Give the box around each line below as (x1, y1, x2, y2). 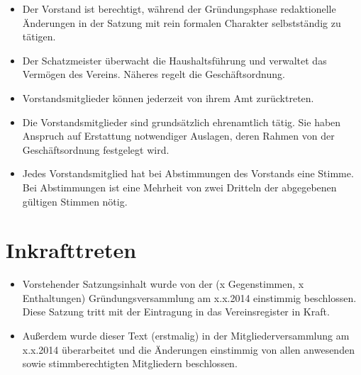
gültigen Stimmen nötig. (22, 194, 128, 208)
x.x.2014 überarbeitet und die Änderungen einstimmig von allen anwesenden (22, 342, 355, 357)
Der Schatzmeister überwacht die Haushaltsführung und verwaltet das (22, 52, 327, 67)
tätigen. (22, 29, 56, 44)
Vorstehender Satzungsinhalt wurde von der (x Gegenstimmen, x (22, 276, 304, 291)
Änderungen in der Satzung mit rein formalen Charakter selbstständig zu (22, 15, 341, 30)
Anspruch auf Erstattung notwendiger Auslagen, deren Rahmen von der (22, 128, 335, 143)
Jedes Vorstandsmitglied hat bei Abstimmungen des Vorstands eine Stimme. (22, 166, 354, 181)
